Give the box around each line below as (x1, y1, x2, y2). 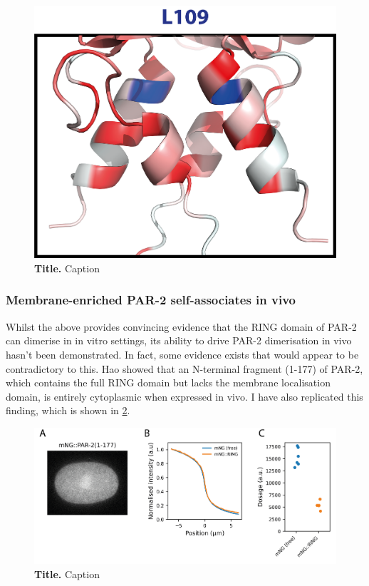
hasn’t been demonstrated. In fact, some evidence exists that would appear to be (6, 346, 359, 361)
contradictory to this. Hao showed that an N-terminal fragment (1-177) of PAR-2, (6, 361, 363, 376)
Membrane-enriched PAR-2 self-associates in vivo (6, 291, 296, 309)
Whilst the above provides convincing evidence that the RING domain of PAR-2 (6, 319, 357, 334)
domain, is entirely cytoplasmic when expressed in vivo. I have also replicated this (6, 389, 363, 403)
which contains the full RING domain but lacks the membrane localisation (6, 375, 331, 390)
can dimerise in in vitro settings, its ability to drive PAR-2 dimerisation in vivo (6, 333, 352, 348)
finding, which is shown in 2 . (6, 403, 130, 418)
